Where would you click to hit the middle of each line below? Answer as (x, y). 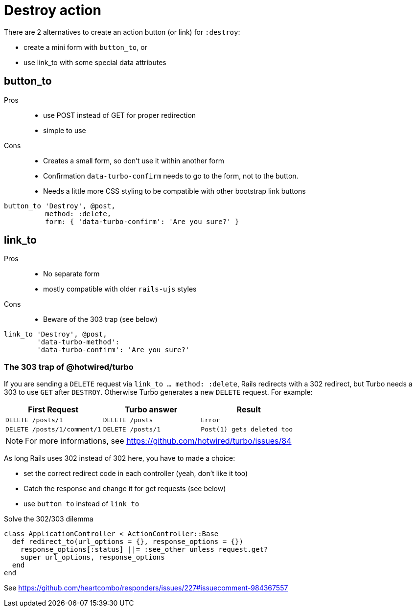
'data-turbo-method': (78, 342)
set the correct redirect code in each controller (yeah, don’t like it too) (136, 474)
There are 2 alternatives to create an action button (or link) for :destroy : (122, 32)
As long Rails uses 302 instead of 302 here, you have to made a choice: (120, 458)
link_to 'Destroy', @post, (56, 334)
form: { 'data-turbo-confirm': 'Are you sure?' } (142, 221)
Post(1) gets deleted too (247, 430)
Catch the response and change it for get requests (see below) (125, 489)
